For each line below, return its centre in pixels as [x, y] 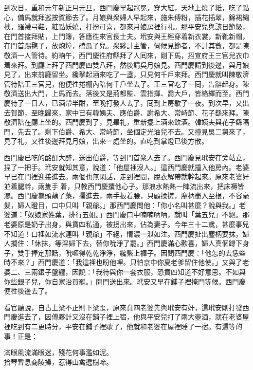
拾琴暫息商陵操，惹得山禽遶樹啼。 [58, 361]
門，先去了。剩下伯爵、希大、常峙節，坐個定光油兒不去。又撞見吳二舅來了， [126, 131]
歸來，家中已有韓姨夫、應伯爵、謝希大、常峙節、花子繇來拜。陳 [147, 112]
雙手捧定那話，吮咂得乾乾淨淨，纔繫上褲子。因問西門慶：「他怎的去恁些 [131, 252]
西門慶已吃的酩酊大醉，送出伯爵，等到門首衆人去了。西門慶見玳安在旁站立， [126, 157]
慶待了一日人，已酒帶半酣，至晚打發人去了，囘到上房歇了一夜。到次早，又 [123, 102]
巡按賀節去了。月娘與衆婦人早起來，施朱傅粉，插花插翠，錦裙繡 [147, 17]
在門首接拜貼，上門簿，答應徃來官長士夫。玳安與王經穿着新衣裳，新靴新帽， [126, 36]
